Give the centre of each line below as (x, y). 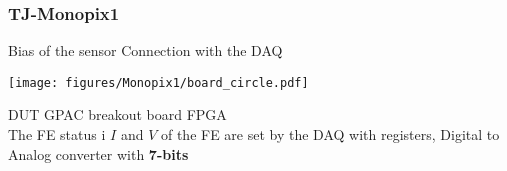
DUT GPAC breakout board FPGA (117, 114)
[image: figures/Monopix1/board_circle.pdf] (158, 82)
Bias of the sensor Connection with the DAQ (145, 50)
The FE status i (57, 134)
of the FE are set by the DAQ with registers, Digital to (330, 134)
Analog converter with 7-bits (98, 153)
